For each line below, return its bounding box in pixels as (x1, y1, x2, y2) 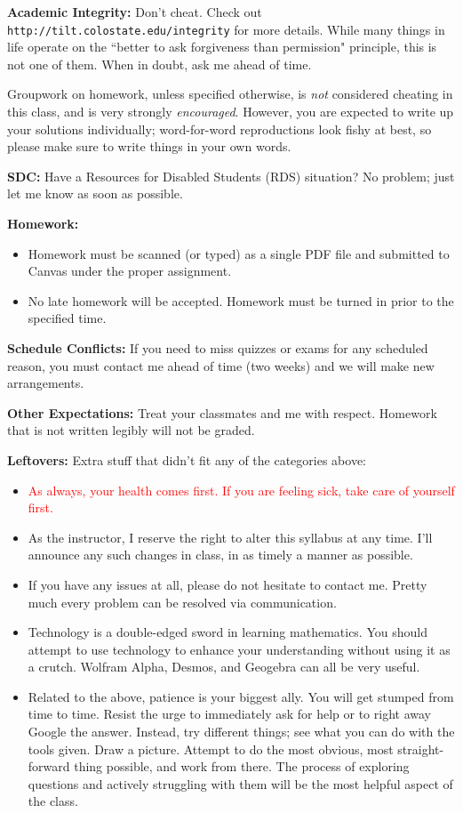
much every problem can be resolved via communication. (28, 592, 337, 611)
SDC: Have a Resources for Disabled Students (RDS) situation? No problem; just (7, 166, 455, 185)
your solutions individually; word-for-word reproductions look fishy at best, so (7, 119, 432, 138)
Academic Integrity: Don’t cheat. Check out (7, 3, 262, 20)
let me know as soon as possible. (7, 184, 183, 203)
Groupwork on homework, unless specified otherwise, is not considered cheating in (7, 85, 453, 103)
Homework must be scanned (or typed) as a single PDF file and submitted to (28, 244, 450, 262)
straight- (397, 739, 444, 758)
